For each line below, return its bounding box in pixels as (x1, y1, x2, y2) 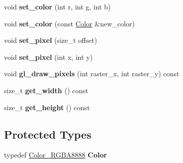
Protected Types (4, 126, 92, 142)
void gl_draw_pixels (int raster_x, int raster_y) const (4, 68, 180, 79)
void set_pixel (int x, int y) (4, 51, 93, 62)
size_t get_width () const (4, 85, 88, 95)
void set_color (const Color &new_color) (4, 18, 135, 28)
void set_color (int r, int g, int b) (4, 1, 111, 11)
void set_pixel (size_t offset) (4, 35, 97, 45)
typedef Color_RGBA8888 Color (4, 150, 107, 160)
